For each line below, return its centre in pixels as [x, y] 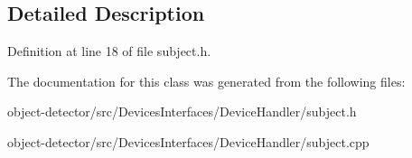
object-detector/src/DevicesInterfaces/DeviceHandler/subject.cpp [188, 141]
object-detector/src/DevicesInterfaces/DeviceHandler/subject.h [182, 112]
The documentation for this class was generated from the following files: [206, 81]
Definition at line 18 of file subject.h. [109, 51]
